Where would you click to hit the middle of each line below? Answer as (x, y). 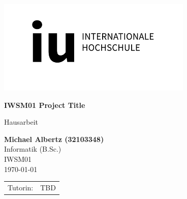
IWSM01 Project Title (45, 105)
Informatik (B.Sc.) (33, 149)
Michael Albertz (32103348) (54, 139)
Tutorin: (21, 187)
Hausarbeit (21, 122)
